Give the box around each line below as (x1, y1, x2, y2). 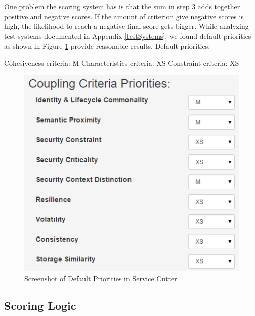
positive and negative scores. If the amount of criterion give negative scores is (4, 11, 244, 21)
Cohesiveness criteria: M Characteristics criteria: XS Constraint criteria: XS (4, 57, 239, 68)
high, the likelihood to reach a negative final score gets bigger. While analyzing (4, 21, 249, 31)
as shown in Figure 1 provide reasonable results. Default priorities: (4, 41, 210, 51)
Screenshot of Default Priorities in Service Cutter (24, 272, 177, 283)
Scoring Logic (4, 297, 76, 313)
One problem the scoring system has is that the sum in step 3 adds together (4, 1, 240, 11)
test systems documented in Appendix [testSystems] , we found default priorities (4, 30, 251, 41)
